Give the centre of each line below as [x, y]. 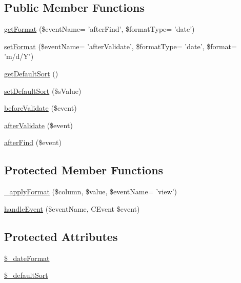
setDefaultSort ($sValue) [43, 90]
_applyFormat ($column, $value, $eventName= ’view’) [91, 191]
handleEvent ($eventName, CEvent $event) [72, 208]
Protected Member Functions [84, 170]
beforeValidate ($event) [41, 108]
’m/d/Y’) [19, 56]
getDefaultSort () [31, 73]
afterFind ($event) [33, 142]
